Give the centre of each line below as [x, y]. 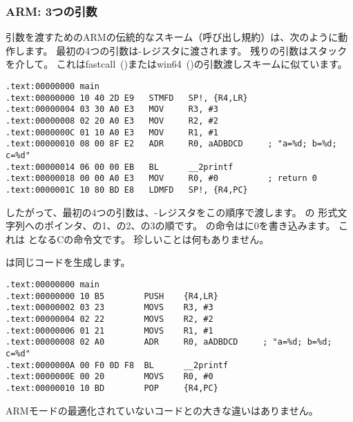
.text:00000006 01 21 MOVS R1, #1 [109, 330]
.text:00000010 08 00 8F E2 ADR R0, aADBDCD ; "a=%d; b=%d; [171, 144]
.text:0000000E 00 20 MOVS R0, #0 [109, 377]
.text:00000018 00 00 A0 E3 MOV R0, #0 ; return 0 [162, 179]
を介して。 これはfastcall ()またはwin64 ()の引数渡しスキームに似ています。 [176, 64]
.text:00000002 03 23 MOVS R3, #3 [109, 308]
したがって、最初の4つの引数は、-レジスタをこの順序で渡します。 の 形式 [172, 212]
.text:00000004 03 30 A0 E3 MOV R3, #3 [112, 109]
